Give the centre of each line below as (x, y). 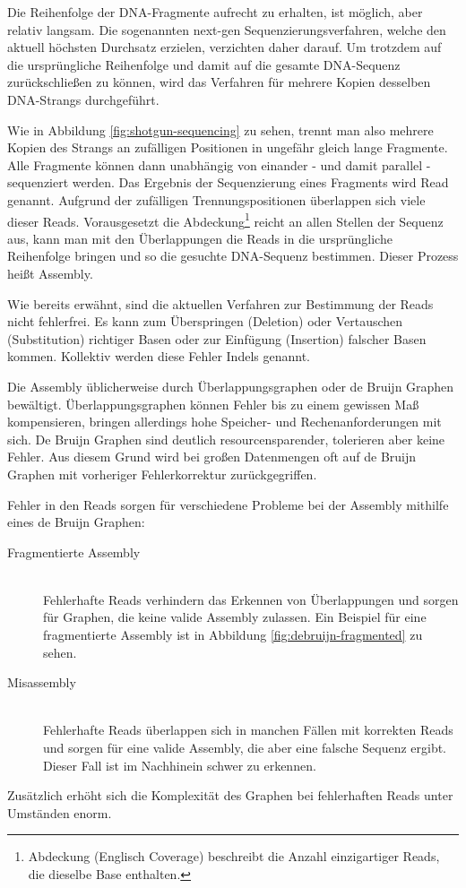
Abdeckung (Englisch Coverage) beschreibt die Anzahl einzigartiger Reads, (234, 856)
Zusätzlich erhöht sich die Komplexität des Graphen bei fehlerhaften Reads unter (230, 795)
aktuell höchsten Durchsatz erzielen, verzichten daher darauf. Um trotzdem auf (224, 47)
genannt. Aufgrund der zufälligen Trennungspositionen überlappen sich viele (216, 199)
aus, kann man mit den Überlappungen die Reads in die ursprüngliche (200, 238)
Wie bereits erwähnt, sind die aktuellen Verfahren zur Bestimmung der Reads (220, 303)
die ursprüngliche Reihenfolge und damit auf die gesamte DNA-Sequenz (204, 64)
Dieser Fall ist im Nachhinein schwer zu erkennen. (180, 765)
